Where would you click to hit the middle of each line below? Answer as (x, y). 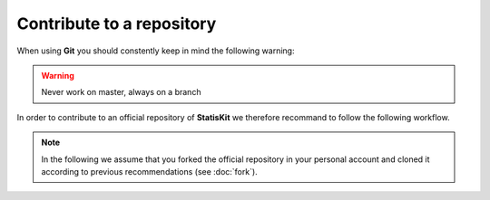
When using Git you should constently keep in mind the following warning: (156, 51)
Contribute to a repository (117, 24)
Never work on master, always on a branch (121, 92)
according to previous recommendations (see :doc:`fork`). (149, 171)
